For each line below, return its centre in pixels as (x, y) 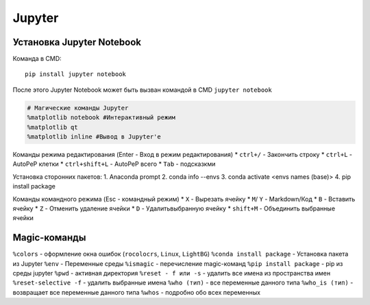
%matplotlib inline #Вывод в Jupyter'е (94, 137)
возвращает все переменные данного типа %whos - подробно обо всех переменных (136, 292)
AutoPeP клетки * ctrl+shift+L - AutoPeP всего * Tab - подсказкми (114, 164)
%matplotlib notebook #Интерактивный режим (101, 118)
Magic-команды (49, 237)
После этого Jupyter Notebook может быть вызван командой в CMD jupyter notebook (142, 90)
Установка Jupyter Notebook (77, 42)
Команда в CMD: (37, 59)
